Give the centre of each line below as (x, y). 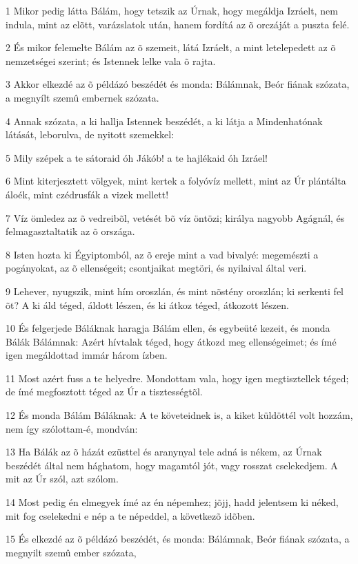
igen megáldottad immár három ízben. (87, 355)
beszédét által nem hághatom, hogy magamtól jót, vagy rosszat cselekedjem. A (172, 465)
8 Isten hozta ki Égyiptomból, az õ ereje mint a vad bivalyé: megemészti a (162, 254)
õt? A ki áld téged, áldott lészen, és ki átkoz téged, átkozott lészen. (147, 304)
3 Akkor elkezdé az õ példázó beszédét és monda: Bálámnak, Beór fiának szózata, (178, 84)
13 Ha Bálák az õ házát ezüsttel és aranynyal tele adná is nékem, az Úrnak (164, 452)
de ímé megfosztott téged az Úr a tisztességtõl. (104, 392)
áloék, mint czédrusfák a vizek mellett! (87, 194)
